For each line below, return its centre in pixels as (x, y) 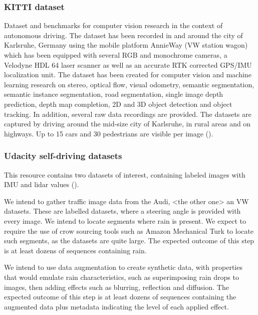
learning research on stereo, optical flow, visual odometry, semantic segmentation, (129, 84)
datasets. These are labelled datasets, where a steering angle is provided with (122, 211)
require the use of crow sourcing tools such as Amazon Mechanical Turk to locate (129, 230)
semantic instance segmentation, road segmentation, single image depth (114, 94)
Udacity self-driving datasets (63, 156)
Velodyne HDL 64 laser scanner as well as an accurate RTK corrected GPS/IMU (128, 64)
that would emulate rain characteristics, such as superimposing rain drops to (121, 277)
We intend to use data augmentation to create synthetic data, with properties (123, 267)
